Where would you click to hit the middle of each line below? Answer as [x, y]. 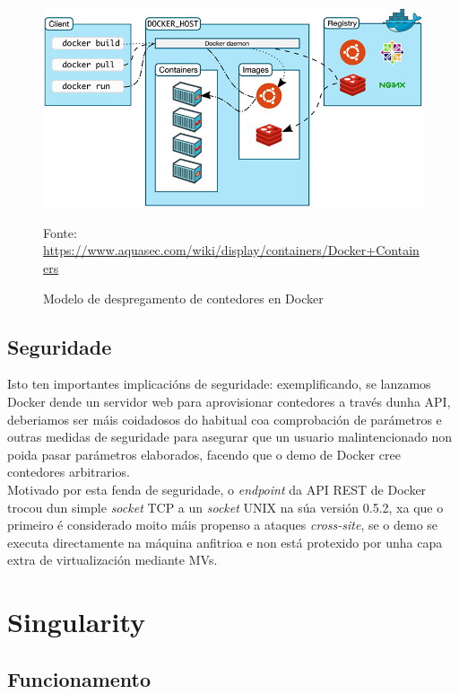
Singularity [77, 622]
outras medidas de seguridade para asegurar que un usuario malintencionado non [230, 437]
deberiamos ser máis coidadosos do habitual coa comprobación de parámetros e [225, 419]
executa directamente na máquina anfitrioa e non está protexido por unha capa [225, 542]
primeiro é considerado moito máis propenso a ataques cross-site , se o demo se [223, 525]
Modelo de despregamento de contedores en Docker [183, 298]
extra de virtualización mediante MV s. [113, 560]
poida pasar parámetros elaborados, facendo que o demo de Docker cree [204, 454]
